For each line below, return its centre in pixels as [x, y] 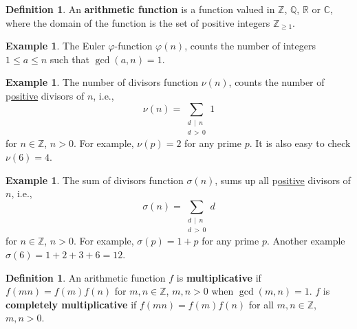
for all [261, 304]
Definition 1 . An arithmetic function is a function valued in [140, 9]
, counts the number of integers [250, 46]
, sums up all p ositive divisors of [283, 180]
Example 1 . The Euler [55, 46]
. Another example [306, 241]
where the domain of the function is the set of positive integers [138, 22]
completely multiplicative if [71, 304]
